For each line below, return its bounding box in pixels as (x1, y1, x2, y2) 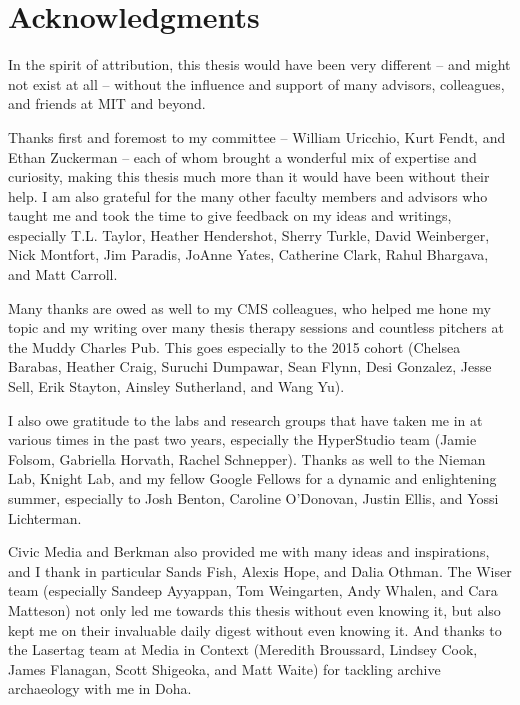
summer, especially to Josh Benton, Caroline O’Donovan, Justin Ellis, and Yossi (8, 488, 499, 508)
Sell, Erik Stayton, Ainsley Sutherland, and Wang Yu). (8, 376, 345, 397)
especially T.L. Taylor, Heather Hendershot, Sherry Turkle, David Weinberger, (8, 224, 490, 245)
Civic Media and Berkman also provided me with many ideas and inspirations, (8, 541, 490, 562)
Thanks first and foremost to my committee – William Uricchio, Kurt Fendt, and (8, 126, 506, 147)
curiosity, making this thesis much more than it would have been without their (8, 166, 490, 187)
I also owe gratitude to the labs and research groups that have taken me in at (8, 409, 483, 430)
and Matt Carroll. (8, 264, 118, 285)
